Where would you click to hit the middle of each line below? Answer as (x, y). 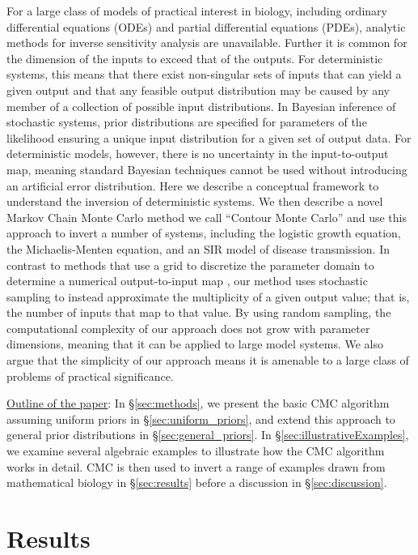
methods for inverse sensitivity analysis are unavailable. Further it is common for (207, 43)
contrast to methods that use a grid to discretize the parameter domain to (190, 265)
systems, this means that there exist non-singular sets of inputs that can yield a (204, 74)
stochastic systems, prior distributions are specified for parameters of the (187, 122)
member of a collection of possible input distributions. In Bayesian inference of (201, 106)
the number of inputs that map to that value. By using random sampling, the (199, 312)
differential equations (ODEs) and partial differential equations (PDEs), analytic (206, 26)
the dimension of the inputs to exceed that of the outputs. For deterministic (195, 58)
